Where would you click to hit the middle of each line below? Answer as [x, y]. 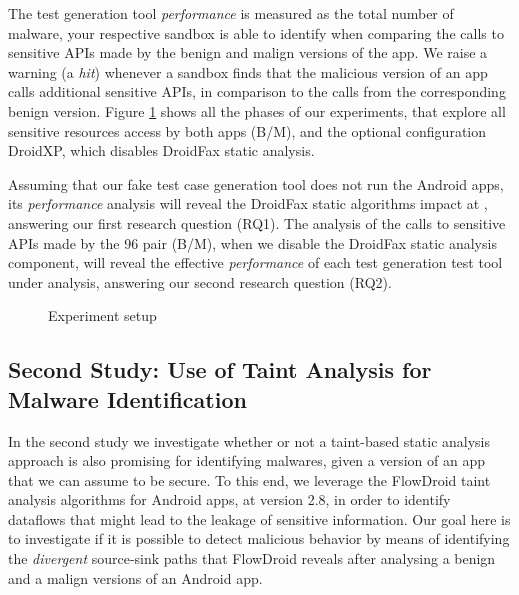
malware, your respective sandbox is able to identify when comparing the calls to [256, 32]
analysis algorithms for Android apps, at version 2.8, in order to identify [229, 499]
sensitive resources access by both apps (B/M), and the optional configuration [247, 130]
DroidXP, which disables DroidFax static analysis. [161, 150]
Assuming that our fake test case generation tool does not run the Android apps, [256, 183]
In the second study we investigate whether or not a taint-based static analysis [249, 440]
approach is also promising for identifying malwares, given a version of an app [246, 460]
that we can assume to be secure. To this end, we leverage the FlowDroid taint [249, 479]
